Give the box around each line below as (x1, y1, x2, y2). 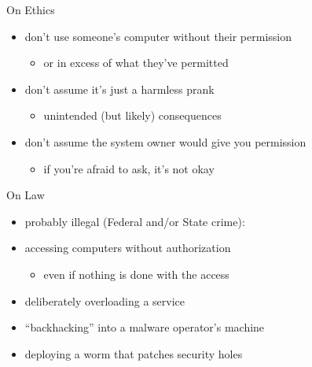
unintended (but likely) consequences (43, 107, 222, 124)
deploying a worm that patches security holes (24, 345, 243, 361)
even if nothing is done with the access (43, 265, 229, 282)
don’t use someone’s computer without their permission (24, 28, 292, 44)
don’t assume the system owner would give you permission (24, 133, 306, 150)
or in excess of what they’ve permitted (43, 54, 229, 71)
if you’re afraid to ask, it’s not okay (43, 160, 215, 176)
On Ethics (6, 2, 55, 17)
